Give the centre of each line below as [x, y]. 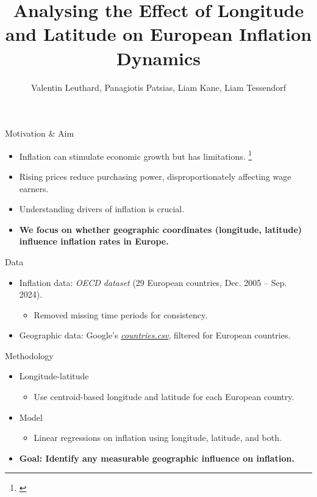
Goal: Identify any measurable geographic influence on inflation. [157, 458]
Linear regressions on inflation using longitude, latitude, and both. [158, 438]
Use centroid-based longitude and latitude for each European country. [164, 397]
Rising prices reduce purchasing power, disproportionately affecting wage [155, 176]
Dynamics [158, 58]
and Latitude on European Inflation [158, 34]
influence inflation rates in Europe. [94, 241]
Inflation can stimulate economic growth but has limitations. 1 [136, 155]
